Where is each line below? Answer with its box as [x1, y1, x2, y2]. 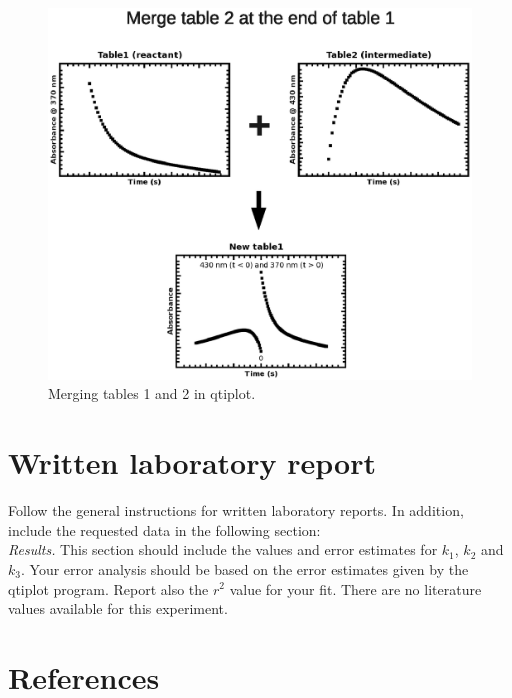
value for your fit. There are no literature [229, 578, 482, 599]
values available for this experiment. [8, 598, 228, 619]
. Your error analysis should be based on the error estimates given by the [20, 558, 469, 579]
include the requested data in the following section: [8, 519, 321, 540]
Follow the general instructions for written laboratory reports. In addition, [8, 500, 464, 521]
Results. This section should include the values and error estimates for [8, 539, 438, 560]
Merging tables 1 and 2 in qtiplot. [48, 383, 256, 404]
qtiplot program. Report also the [8, 578, 209, 599]
